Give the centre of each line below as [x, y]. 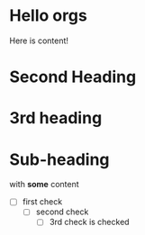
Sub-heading [59, 159]
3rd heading [56, 118]
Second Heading [73, 77]
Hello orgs [48, 16]
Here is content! [39, 41]
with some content [44, 185]
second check [62, 212]
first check [42, 202]
